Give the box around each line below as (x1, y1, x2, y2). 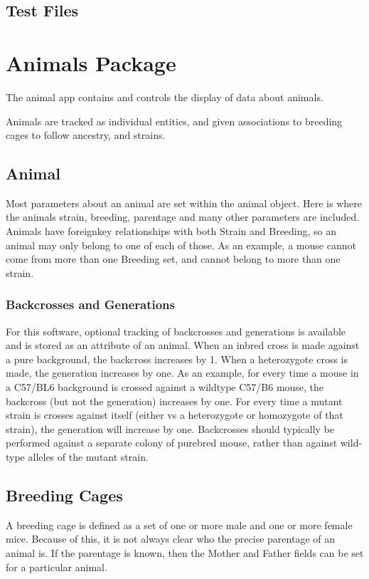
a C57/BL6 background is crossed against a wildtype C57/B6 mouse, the (6, 380, 324, 395)
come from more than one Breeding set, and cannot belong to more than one (6, 251, 341, 266)
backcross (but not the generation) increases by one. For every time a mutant (6, 393, 343, 408)
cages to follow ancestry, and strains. (6, 127, 166, 142)
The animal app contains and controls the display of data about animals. (6, 89, 323, 104)
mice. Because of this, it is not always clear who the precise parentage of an (6, 531, 336, 546)
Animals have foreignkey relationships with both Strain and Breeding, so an (6, 224, 337, 239)
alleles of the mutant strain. (28, 449, 149, 464)
